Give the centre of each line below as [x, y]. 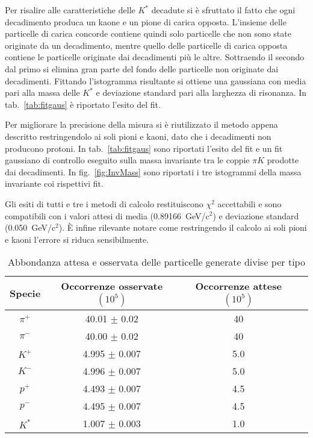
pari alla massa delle [42, 92]
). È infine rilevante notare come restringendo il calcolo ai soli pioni [183, 227]
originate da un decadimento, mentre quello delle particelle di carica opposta [146, 45]
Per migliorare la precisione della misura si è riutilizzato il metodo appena [141, 124]
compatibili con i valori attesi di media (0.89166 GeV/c [107, 215]
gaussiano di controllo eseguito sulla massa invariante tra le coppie [127, 160]
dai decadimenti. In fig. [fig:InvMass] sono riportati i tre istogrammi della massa [153, 171]
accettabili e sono [249, 203]
